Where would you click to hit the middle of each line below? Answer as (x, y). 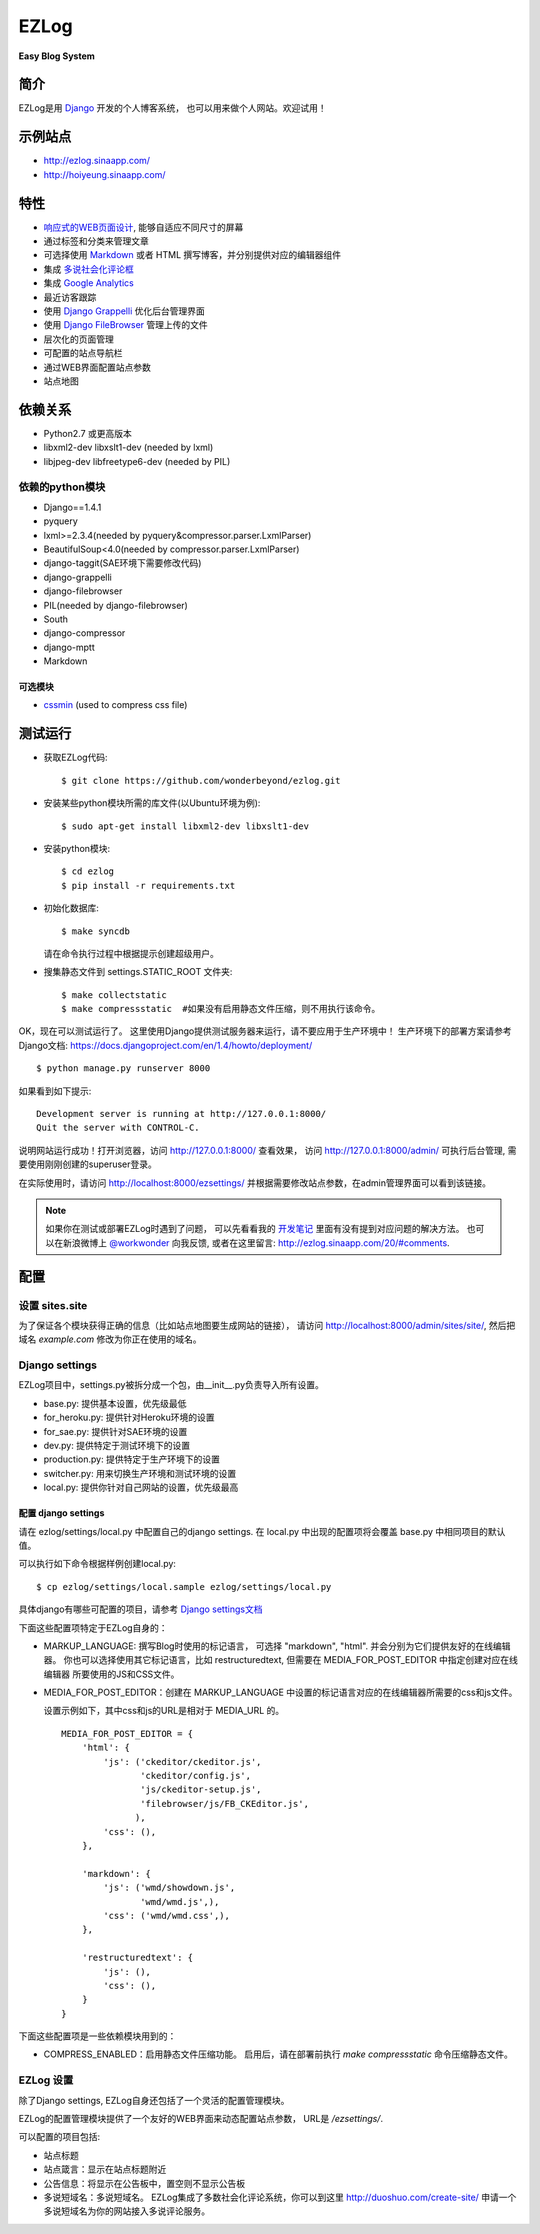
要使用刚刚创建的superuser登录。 (87, 1164)
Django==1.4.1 (72, 507)
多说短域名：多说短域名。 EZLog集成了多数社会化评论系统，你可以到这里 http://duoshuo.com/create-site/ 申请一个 (280, 2197)
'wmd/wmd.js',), (180, 1901)
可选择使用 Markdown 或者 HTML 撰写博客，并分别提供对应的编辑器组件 (192, 255)
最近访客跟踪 (70, 297)
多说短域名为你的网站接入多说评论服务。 (126, 2211)
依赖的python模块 (62, 487)
